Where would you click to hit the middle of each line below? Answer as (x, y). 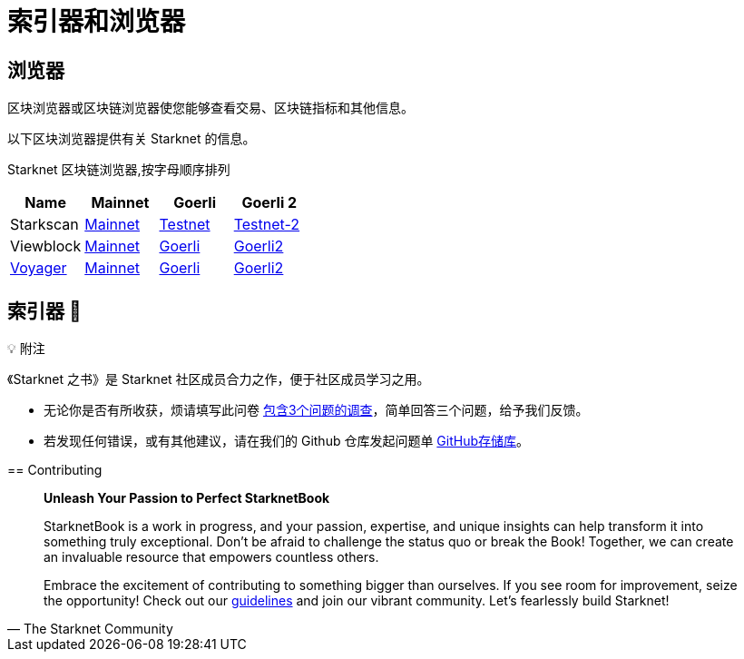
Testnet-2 (267, 225)
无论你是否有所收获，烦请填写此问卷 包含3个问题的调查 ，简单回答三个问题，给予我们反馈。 (316, 410)
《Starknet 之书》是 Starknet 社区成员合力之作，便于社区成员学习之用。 (219, 379)
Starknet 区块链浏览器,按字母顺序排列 (119, 170)
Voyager (39, 268)
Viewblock (46, 246)
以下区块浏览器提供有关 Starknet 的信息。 (132, 139)
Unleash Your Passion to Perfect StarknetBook (187, 498)
